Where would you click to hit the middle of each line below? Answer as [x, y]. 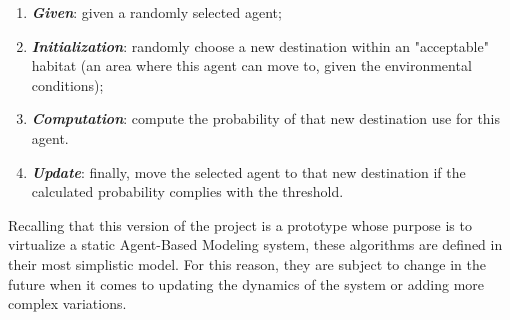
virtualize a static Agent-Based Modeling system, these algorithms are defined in [255, 244]
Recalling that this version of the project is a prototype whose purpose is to [240, 224]
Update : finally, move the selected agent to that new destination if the [248, 171]
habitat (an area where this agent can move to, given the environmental [251, 65]
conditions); [67, 84]
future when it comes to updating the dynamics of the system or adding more [246, 283]
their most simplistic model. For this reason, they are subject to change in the [247, 263]
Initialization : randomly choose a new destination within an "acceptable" [260, 45]
